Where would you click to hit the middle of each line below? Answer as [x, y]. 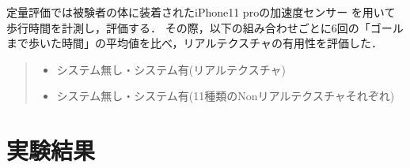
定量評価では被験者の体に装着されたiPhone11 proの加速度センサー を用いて [201, 12]
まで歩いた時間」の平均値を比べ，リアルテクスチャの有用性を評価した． [194, 43]
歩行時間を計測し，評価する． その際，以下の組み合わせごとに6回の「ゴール [205, 27]
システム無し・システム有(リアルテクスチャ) [171, 69]
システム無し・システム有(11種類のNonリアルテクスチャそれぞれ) [226, 96]
